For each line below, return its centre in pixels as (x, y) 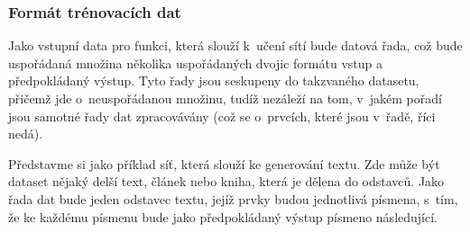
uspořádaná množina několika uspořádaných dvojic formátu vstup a (195, 62)
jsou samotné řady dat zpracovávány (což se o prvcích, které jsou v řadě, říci (222, 116)
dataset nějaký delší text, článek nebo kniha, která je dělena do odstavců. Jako (226, 181)
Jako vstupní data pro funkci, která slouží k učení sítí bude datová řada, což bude (235, 45)
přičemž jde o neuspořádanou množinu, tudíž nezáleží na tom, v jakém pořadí (225, 98)
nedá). (26, 134)
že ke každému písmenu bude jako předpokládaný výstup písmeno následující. (223, 216)
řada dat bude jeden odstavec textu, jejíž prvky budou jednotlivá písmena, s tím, (233, 198)
